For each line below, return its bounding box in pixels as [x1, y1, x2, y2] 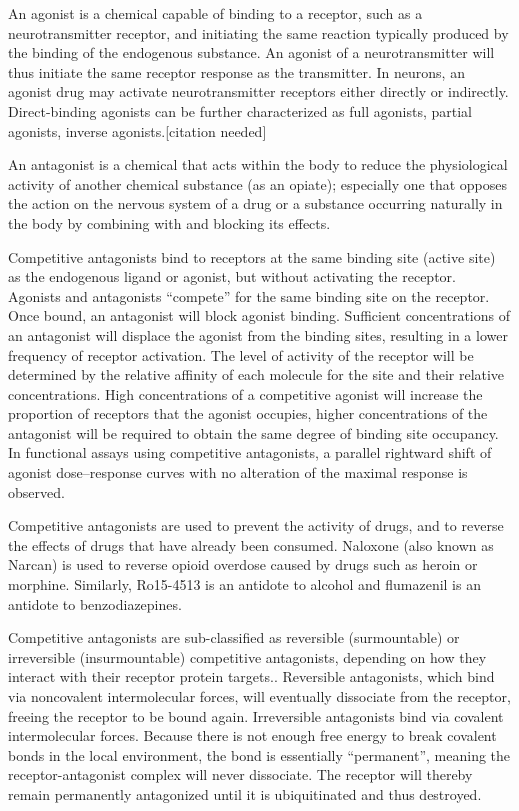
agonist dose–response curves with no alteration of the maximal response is [8, 462, 468, 483]
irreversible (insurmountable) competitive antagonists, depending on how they [8, 646, 487, 667]
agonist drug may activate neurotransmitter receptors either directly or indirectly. [8, 81, 509, 102]
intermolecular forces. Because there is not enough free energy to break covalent [8, 725, 497, 746]
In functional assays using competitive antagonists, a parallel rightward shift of [8, 442, 492, 463]
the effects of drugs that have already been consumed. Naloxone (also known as [8, 534, 494, 555]
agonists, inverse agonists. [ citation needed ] [8, 120, 267, 141]
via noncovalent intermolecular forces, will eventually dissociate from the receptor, [8, 686, 511, 706]
